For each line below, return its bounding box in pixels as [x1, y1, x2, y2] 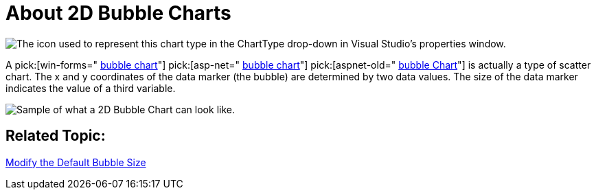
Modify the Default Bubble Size [5, 156, 146, 168]
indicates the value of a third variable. [5, 82, 176, 94]
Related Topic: [5, 127, 106, 145]
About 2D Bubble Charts [5, 1, 231, 25]
